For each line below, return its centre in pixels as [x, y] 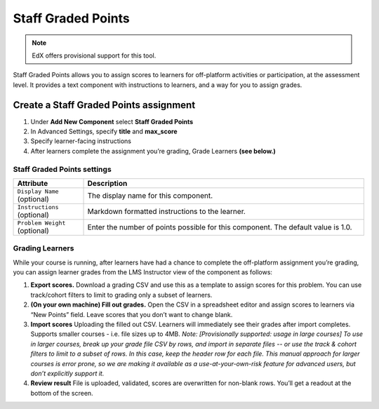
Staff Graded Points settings [62, 169]
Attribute [33, 183]
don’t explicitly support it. [67, 373]
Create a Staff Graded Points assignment [104, 105]
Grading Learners [44, 248]
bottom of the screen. [62, 393]
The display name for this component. [150, 196]
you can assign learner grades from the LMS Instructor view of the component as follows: [143, 272]
